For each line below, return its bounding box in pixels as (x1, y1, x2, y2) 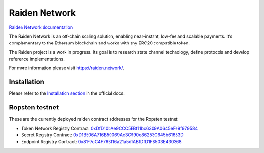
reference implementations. (9, 56, 65, 62)
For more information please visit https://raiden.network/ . (9, 65, 124, 71)
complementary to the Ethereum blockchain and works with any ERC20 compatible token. (9, 40, 190, 46)
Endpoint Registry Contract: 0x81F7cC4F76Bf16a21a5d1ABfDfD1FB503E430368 (21, 139, 182, 145)
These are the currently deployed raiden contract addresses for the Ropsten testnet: (9, 116, 179, 122)
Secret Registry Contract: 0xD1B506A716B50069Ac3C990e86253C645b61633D (21, 132, 184, 138)
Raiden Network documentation (9, 24, 73, 30)
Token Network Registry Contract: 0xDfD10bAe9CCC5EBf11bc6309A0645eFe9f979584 (21, 125, 198, 131)
